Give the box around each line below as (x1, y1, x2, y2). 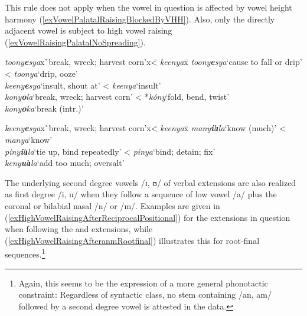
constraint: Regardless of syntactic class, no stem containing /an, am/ (18, 288, 272, 301)
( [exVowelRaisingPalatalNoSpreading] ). (5, 35, 146, 48)
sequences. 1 (5, 246, 45, 260)
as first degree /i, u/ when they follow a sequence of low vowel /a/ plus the (5, 188, 277, 200)
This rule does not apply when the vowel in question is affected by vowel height (5, 1, 292, 13)
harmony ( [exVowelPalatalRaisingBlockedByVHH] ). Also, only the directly (5, 12, 275, 25)
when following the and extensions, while (5, 223, 153, 235)
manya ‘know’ (5, 133, 53, 145)
